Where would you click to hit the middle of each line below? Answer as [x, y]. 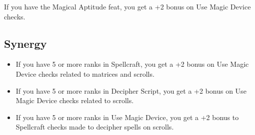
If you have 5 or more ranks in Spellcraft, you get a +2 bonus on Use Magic [132, 64]
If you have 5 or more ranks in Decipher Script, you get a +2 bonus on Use [131, 90]
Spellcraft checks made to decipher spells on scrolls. [95, 127]
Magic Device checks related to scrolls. [75, 100]
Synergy [25, 43]
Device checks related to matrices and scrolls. [85, 73]
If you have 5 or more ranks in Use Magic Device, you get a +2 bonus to [127, 117]
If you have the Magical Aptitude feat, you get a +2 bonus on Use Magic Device [127, 6]
